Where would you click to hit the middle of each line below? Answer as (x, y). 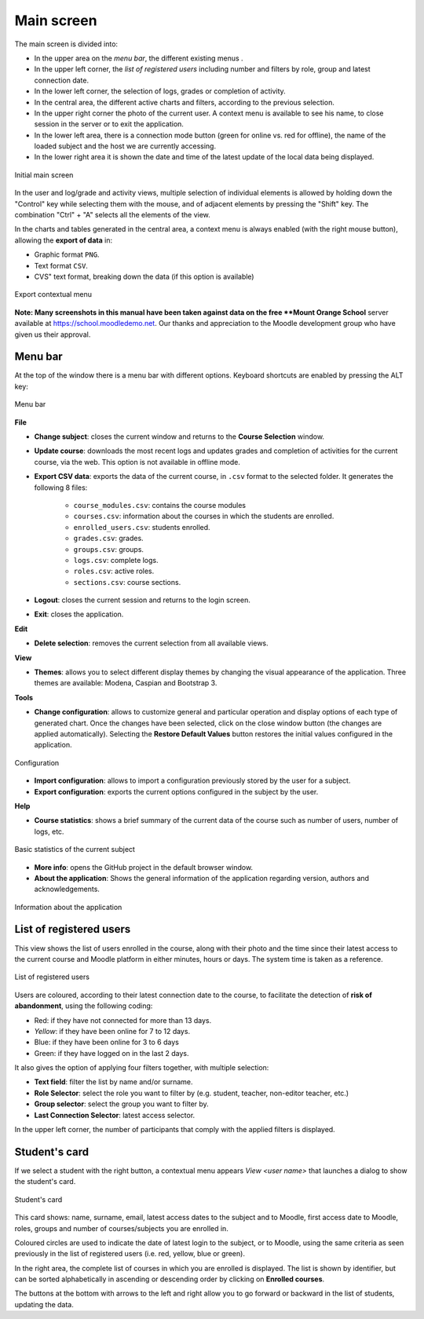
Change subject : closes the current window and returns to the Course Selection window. (179, 437)
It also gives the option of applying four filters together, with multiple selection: (142, 1068)
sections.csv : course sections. (127, 582)
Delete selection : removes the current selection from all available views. (151, 643)
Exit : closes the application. (79, 614)
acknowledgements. (67, 889)
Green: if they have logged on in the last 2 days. (111, 1053)
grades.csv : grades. (109, 539)
